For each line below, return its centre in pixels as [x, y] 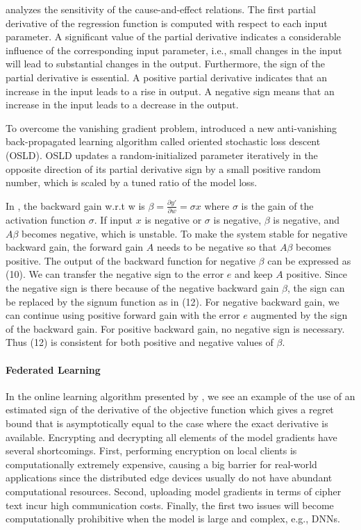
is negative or [173, 220]
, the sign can [316, 288]
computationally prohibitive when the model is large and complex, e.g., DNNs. [173, 519]
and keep [254, 274]
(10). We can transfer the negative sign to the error [115, 274]
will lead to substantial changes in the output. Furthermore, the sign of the [165, 64]
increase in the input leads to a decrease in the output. [122, 105]
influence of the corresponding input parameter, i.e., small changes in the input [174, 50]
